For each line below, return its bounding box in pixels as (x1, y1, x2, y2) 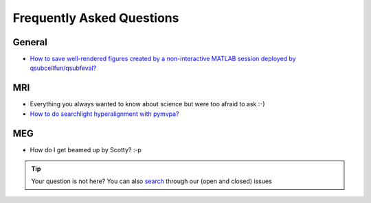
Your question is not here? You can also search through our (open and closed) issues (31, 177, 273, 185)
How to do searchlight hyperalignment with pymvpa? (30, 110, 179, 118)
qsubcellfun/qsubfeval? (30, 64, 97, 72)
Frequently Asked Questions (12, 10, 179, 25)
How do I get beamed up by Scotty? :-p (30, 145, 142, 154)
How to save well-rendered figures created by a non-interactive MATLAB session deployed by (30, 55, 296, 63)
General (12, 36, 48, 48)
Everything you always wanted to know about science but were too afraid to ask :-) (30, 100, 265, 108)
